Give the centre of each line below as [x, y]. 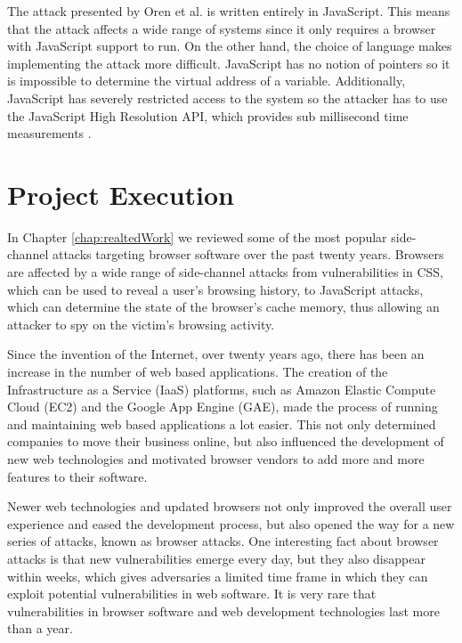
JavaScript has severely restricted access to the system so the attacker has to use [227, 98]
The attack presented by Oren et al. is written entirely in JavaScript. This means [229, 11]
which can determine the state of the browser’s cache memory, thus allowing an [223, 307]
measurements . [49, 133]
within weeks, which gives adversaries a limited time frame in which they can [218, 576]
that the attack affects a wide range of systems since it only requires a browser [222, 28]
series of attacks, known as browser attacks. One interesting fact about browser [223, 541]
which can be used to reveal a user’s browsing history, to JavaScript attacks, [215, 289]
